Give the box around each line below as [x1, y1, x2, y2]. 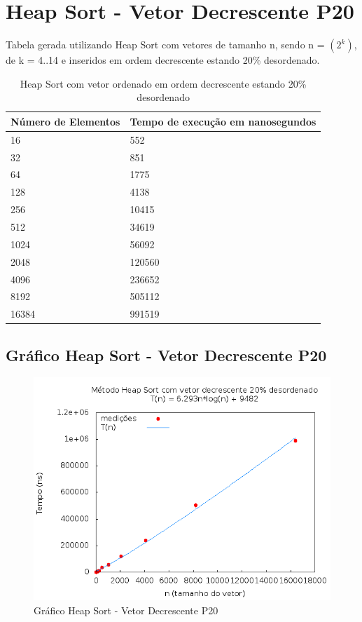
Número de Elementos [11, 114, 120, 128]
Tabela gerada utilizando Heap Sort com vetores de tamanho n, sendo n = [6, 37, 325, 52]
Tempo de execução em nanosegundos [130, 114, 316, 128]
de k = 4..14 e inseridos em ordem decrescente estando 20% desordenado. [6, 53, 320, 67]
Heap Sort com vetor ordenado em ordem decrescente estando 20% [20, 76, 307, 90]
